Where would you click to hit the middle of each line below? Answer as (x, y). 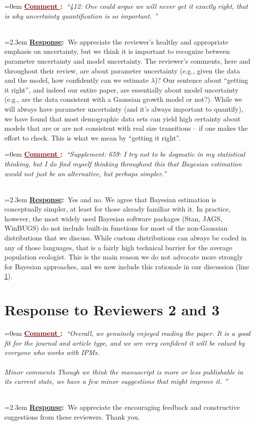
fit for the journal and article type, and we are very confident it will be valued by (125, 342)
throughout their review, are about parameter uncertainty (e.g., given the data (122, 70)
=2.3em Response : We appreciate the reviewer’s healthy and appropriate (117, 41)
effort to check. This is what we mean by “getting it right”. (92, 137)
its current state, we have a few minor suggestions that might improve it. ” (116, 381)
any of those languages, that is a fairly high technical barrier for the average (118, 247)
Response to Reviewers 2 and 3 (112, 310)
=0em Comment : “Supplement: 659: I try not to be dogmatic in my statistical (125, 154)
